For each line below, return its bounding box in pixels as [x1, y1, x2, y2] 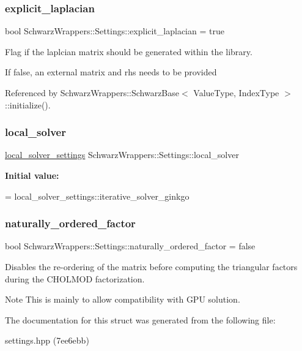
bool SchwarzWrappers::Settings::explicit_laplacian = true [5, 25, 224, 37]
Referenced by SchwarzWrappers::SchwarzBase [5, 86, 179, 99]
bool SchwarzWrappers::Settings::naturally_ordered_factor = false [5, 240, 256, 252]
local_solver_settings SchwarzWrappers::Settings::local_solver [5, 148, 239, 161]
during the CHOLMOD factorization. [5, 272, 145, 285]
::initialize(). [5, 98, 51, 111]
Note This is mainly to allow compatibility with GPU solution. [5, 293, 240, 306]
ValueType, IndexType [193, 86, 279, 99]
